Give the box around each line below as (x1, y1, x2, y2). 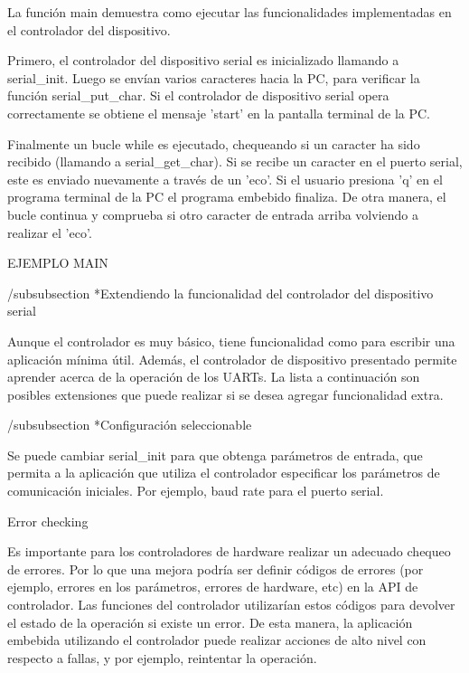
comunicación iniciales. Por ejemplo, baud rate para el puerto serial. (7, 481, 384, 500)
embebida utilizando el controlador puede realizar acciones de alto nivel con (7, 630, 427, 649)
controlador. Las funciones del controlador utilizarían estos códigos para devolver (7, 595, 455, 614)
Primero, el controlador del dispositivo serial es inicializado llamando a (7, 51, 399, 70)
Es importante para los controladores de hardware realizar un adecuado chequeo (7, 542, 451, 561)
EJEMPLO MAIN (7, 253, 108, 272)
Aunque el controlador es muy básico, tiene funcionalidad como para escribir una (7, 331, 455, 350)
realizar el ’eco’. (7, 223, 92, 242)
